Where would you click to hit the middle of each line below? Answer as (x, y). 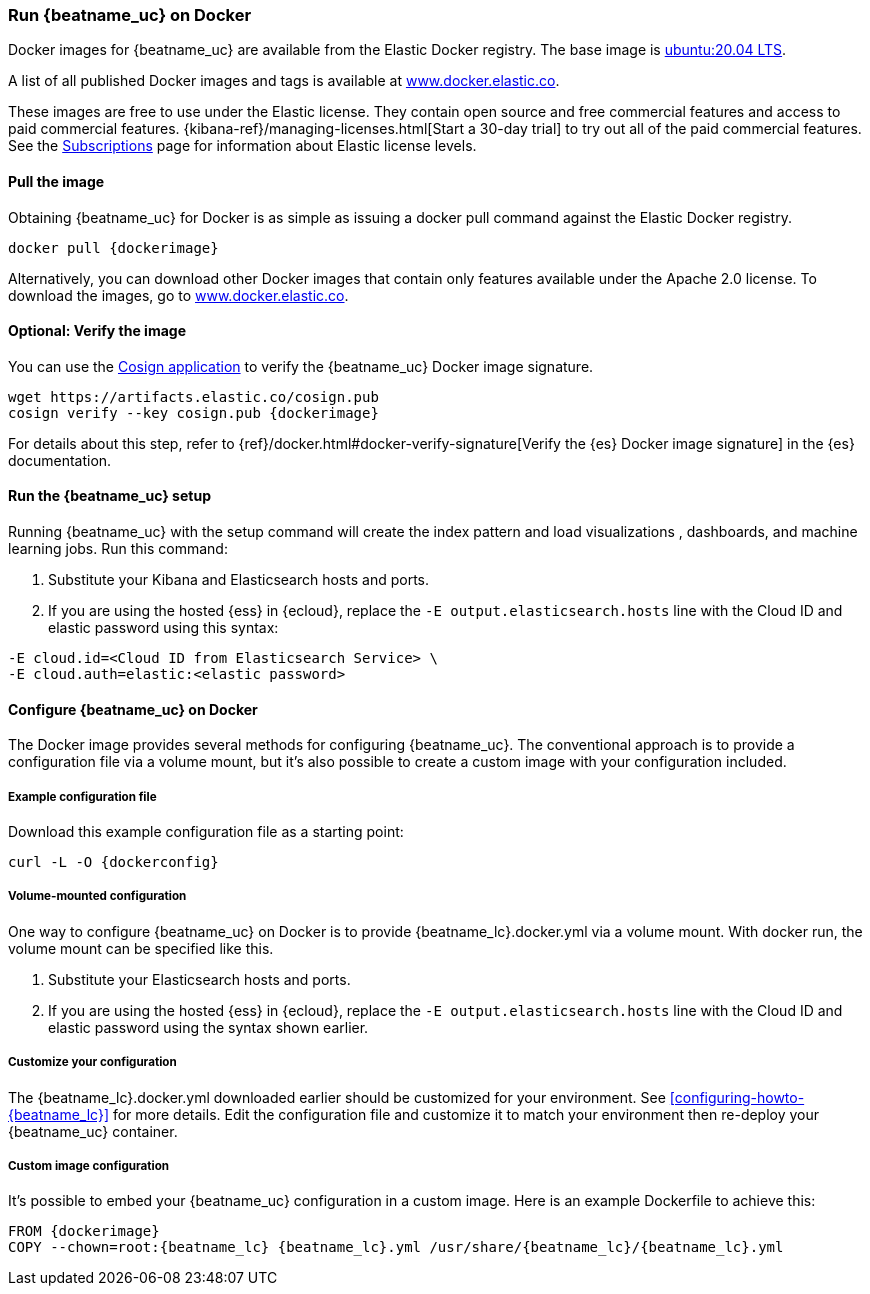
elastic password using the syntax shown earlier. (208, 1027)
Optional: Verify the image (97, 331)
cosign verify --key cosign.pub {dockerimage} (193, 412)
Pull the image (56, 181)
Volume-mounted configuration (97, 896)
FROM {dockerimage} (84, 1231)
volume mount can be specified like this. (141, 948)
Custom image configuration (89, 1165)
